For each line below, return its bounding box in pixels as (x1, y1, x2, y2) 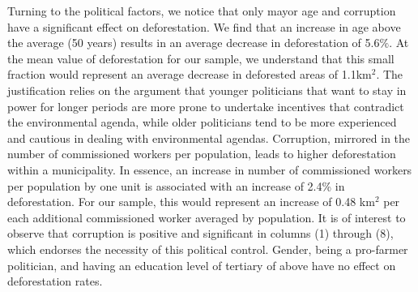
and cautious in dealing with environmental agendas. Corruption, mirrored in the (7, 129, 411, 146)
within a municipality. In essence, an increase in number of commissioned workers (7, 161, 412, 178)
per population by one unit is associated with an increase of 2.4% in (7, 177, 345, 194)
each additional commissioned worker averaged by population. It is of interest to (7, 208, 406, 225)
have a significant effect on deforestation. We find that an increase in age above (7, 18, 401, 35)
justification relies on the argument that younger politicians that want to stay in (7, 81, 407, 98)
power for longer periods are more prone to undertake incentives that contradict (7, 97, 404, 114)
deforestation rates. (7, 273, 103, 290)
